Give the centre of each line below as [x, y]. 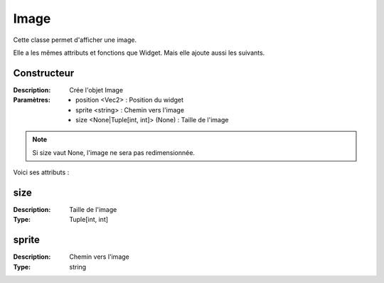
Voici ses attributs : [41, 172]
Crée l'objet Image [96, 90]
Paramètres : [32, 100]
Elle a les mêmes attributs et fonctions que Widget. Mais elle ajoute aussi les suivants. [139, 53]
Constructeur [44, 73]
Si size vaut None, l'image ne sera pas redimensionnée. [114, 152]
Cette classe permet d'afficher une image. [75, 40]
